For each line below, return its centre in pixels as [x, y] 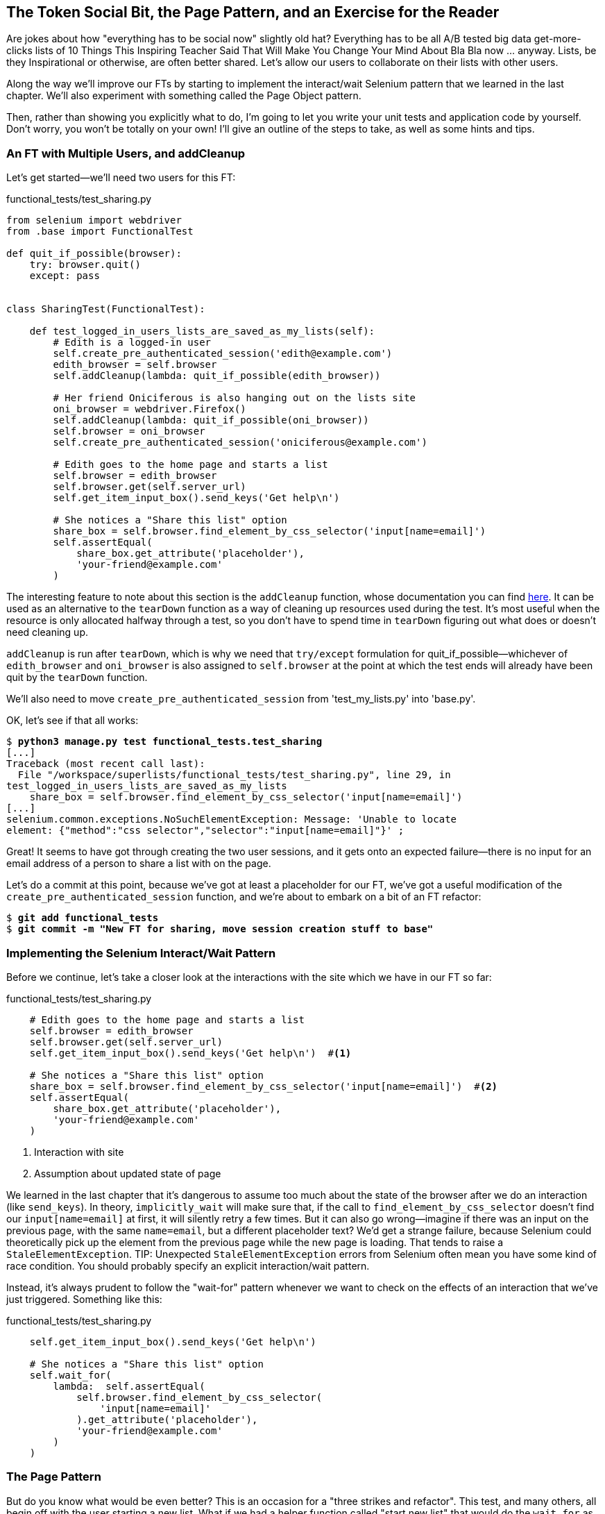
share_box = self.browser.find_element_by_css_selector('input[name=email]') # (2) [264, 1086]
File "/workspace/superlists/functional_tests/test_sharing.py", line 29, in [234, 775]
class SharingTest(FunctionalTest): [106, 309]
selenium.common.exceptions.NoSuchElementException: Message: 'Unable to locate [232, 819]
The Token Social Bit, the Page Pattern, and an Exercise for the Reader [253, 12]
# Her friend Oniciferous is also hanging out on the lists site [235, 398]
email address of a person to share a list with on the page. [139, 864]
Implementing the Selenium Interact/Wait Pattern [141, 953]
